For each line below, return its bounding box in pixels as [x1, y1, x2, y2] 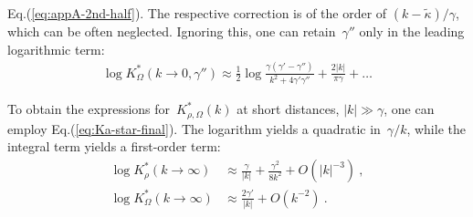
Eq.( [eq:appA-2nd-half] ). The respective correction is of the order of [7, 4, 387, 22]
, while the [406, 119, 466, 138]
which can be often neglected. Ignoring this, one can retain [7, 22, 336, 40]
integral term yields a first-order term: [7, 137, 221, 156]
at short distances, [236, 99, 340, 119]
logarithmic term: [7, 39, 105, 58]
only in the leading [359, 22, 465, 40]
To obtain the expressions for [7, 99, 171, 119]
